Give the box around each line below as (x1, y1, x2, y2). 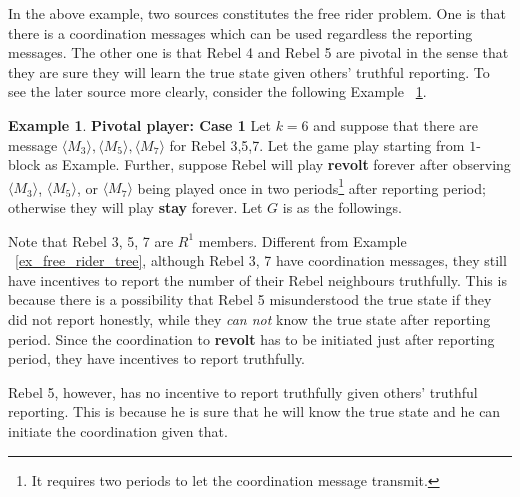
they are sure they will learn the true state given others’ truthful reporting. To (8, 61, 490, 82)
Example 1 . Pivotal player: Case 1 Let (8, 114, 271, 135)
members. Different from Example (198, 230, 407, 251)
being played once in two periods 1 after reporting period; (137, 174, 486, 198)
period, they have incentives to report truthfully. (8, 348, 306, 369)
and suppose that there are (313, 114, 478, 135)
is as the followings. (282, 197, 403, 217)
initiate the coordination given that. (8, 420, 228, 441)
